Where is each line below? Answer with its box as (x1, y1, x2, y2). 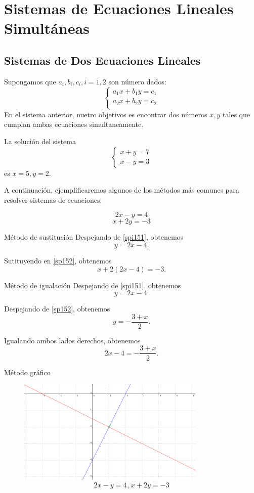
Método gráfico (4, 367, 51, 377)
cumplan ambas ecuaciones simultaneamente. (4, 119, 144, 129)
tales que (222, 109, 250, 119)
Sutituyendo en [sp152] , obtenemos (4, 255, 112, 266)
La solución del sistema (4, 136, 76, 147)
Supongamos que (4, 76, 56, 86)
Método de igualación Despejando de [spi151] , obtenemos (4, 280, 181, 290)
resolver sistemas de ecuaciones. (4, 194, 102, 205)
